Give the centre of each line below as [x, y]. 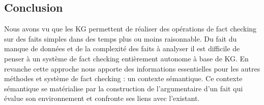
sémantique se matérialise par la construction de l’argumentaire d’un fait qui [124, 88]
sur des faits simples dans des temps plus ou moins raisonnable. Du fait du [121, 38]
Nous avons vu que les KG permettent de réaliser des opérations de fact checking [130, 29]
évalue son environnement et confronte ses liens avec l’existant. [102, 98]
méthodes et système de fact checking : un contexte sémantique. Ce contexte [123, 78]
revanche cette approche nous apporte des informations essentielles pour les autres [132, 68]
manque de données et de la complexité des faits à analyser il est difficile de [122, 48]
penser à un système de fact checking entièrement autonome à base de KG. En [126, 58]
